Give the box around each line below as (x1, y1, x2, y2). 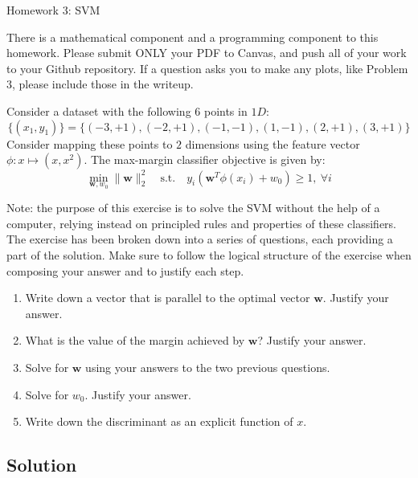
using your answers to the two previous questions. (85, 359, 330, 376)
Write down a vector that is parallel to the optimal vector (25, 289, 310, 306)
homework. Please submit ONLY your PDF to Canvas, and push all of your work (6, 44, 407, 61)
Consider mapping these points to (6, 135, 173, 152)
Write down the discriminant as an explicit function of (25, 413, 293, 430)
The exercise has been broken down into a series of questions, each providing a (6, 231, 393, 247)
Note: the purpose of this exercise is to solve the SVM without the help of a (6, 199, 380, 216)
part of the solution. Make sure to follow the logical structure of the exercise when (6, 247, 412, 264)
